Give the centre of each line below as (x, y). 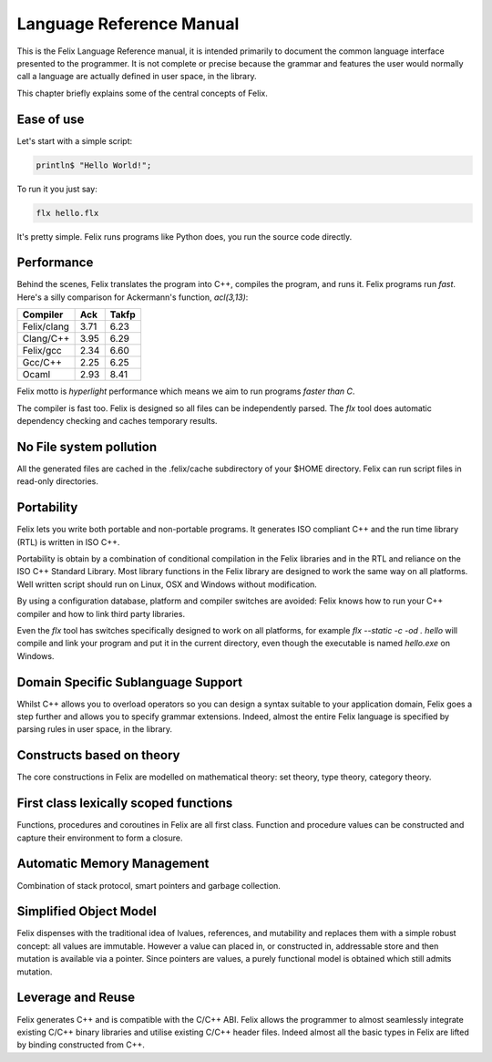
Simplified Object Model (87, 912)
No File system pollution (87, 447)
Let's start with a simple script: (75, 140)
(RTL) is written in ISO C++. (68, 541)
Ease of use (51, 119)
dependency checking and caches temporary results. (117, 421)
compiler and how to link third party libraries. (101, 613)
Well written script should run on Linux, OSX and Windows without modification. (167, 584)
